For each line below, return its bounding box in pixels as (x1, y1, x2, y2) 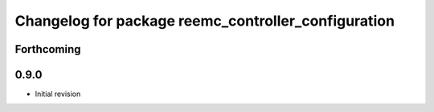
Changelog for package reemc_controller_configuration (14, 12, 395, 30)
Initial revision (35, 89, 81, 99)
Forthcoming (14, 42, 81, 56)
